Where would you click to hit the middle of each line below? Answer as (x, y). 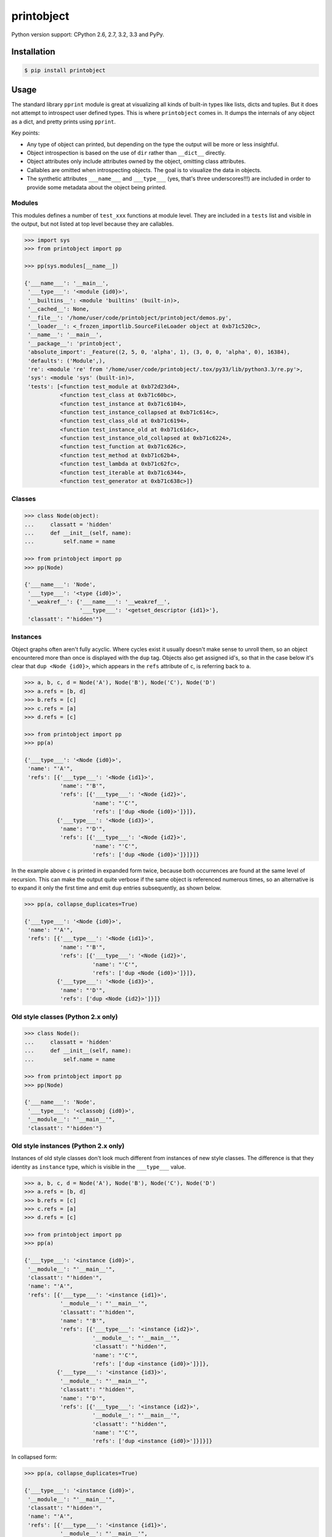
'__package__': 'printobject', (75, 343)
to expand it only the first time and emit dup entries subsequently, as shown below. (116, 888)
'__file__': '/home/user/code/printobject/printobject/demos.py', (130, 318)
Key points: (26, 133)
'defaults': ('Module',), (67, 361)
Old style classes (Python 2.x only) (65, 1016)
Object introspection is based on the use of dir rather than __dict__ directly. (126, 153)
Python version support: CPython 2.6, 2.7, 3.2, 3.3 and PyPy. (88, 34)
